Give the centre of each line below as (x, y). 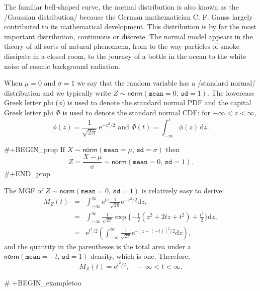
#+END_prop (27, 173)
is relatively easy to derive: (183, 191)
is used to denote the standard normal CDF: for (137, 112)
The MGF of (24, 191)
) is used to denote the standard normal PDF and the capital (157, 102)
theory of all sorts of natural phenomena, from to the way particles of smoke (122, 46)
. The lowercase (231, 92)
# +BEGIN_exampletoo (43, 282)
